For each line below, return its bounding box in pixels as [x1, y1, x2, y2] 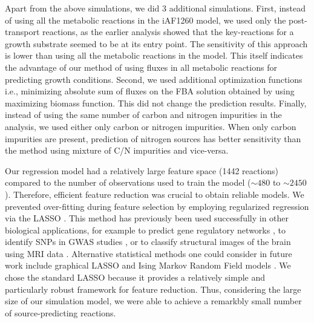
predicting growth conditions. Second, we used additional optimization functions [5, 73, 303, 85]
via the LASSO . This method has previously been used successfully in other [5, 212, 289, 224]
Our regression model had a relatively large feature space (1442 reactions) [5, 164, 279, 177]
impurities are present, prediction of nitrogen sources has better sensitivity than [5, 132, 301, 145]
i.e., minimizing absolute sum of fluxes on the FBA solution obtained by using [5, 85, 295, 97]
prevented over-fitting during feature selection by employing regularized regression [5, 200, 309, 212]
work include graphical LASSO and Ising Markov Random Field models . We [5, 259, 291, 272]
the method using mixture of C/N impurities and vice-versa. [5, 144, 229, 157]
